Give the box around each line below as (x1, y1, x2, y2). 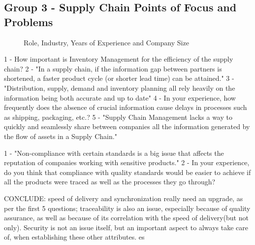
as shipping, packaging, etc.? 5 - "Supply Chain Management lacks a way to (4, 111, 232, 122)
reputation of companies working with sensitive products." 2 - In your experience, (4, 157, 250, 168)
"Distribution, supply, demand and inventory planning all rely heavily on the (4, 82, 235, 93)
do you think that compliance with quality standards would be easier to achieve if (4, 167, 251, 177)
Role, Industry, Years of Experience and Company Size (24, 37, 189, 47)
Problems (4, 14, 53, 29)
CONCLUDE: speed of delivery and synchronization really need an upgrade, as (4, 193, 243, 203)
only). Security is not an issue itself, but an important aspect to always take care (4, 222, 249, 232)
